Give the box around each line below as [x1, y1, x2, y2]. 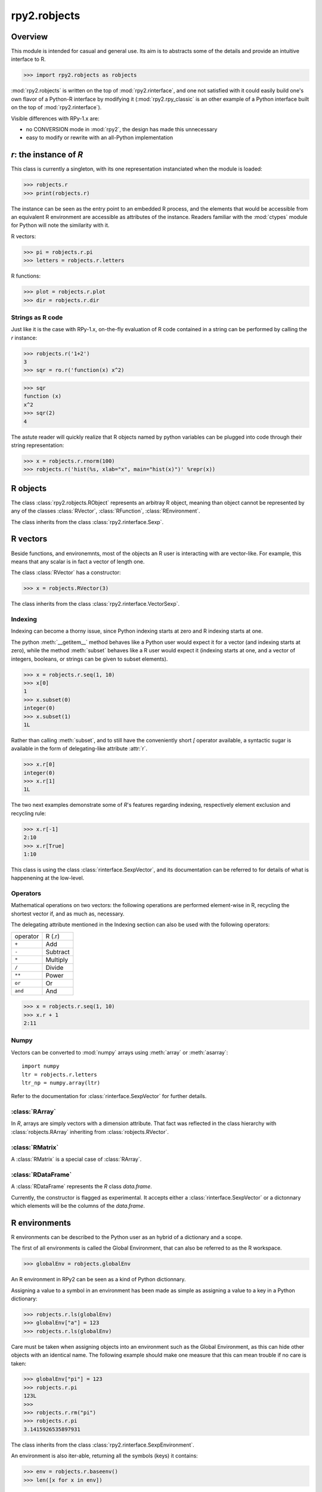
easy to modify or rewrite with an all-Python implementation [26, 134, 173, 141]
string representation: [11, 442, 64, 449]
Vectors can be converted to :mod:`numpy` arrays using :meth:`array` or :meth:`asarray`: [11, 1049, 228, 1056]
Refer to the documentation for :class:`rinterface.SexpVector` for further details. [11, 1093, 207, 1100]
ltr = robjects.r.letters [21, 1071, 98, 1078]
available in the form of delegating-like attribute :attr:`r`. [11, 745, 148, 752]
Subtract [45, 948, 70, 956]
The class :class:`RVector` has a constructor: [11, 569, 122, 576]
